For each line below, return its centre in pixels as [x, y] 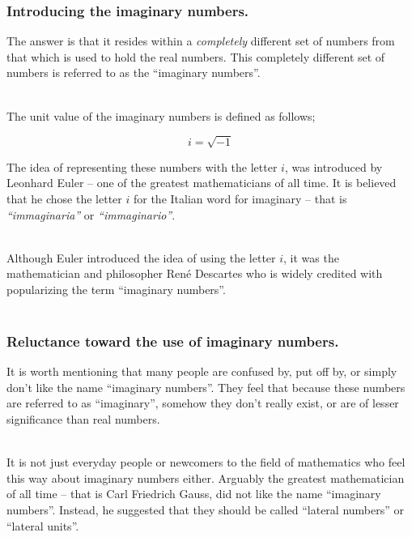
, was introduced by [333, 166]
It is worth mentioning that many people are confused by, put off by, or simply [202, 371]
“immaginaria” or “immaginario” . [91, 214]
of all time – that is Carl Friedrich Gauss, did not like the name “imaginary [194, 494]
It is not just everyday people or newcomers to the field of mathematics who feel [206, 462]
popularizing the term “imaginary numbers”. [116, 289]
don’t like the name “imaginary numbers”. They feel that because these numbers [206, 387]
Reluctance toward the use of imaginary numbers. [173, 341]
